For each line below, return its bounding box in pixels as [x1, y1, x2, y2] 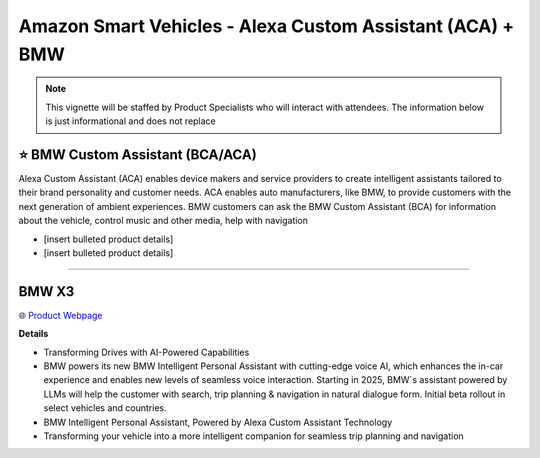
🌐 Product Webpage [18, 309, 104, 321]
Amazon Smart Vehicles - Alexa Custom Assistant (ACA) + [18, 15, 515, 37]
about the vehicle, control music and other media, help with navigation [18, 215, 309, 227]
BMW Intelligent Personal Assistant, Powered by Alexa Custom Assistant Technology [43, 416, 393, 428]
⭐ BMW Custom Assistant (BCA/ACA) [18, 146, 257, 163]
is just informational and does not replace [45, 115, 217, 127]
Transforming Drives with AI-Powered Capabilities [43, 346, 250, 358]
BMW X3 [18, 283, 75, 300]
